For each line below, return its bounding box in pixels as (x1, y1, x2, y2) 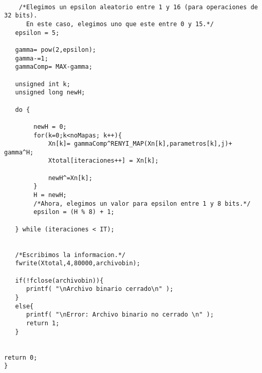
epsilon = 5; (15, 29, 60, 36)
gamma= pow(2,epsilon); (15, 46, 96, 53)
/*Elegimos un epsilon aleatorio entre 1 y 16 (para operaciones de (18, 3, 258, 11)
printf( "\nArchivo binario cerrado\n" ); (26, 285, 174, 293)
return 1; (26, 319, 60, 327)
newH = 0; (33, 123, 67, 130)
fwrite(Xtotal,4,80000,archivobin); (15, 260, 140, 267)
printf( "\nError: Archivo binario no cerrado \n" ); (26, 311, 214, 319)
